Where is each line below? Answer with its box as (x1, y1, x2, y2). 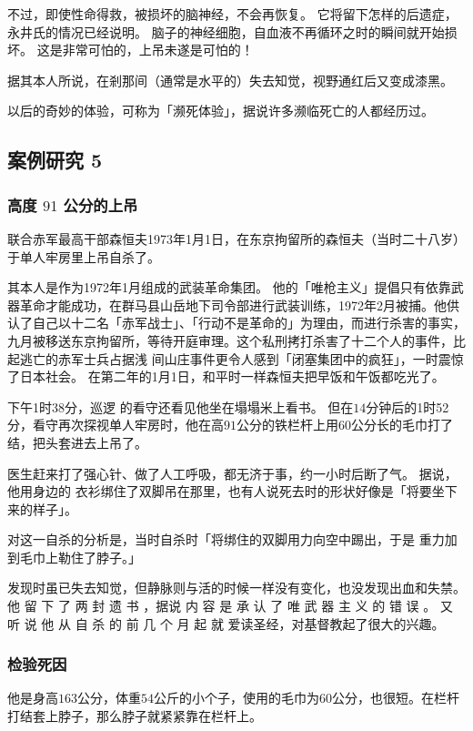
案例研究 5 (7, 146, 103, 174)
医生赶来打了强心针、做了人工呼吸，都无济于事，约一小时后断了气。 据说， (7, 463, 458, 482)
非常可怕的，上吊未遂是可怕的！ (62, 40, 254, 59)
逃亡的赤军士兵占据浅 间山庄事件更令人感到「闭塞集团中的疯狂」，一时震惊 (19, 349, 464, 368)
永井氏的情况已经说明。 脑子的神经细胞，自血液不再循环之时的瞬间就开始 (7, 22, 445, 41)
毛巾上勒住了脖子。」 (19, 547, 141, 566)
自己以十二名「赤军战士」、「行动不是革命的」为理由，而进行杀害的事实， (32, 313, 466, 332)
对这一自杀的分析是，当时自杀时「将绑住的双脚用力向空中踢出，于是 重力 (7, 530, 445, 549)
